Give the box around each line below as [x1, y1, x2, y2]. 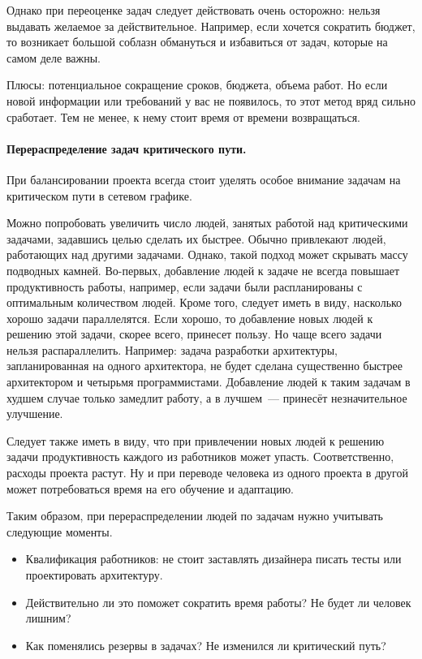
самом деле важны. [6, 49, 101, 66]
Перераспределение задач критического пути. [6, 140, 247, 157]
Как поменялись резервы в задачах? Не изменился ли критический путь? [25, 636, 386, 653]
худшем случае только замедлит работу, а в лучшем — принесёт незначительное [6, 389, 407, 406]
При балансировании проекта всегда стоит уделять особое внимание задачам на [6, 170, 401, 187]
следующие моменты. [6, 523, 113, 540]
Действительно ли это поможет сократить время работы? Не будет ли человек [25, 593, 411, 610]
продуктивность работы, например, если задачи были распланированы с [6, 278, 363, 295]
